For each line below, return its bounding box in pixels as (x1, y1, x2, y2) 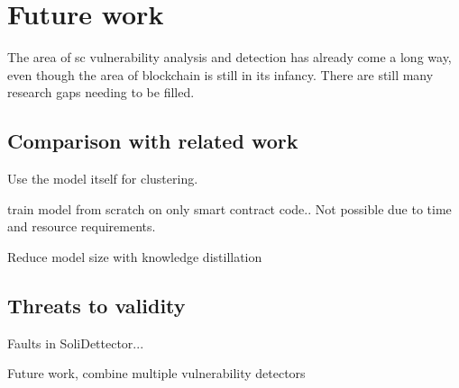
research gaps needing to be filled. (7, 83, 195, 102)
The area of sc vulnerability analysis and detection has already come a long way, (7, 48, 452, 67)
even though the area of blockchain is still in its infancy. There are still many (7, 65, 434, 84)
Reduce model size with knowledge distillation (7, 247, 262, 266)
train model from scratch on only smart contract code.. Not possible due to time (7, 199, 452, 218)
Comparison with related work (7, 127, 298, 155)
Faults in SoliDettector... (7, 333, 144, 352)
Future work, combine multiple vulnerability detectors (7, 364, 306, 383)
